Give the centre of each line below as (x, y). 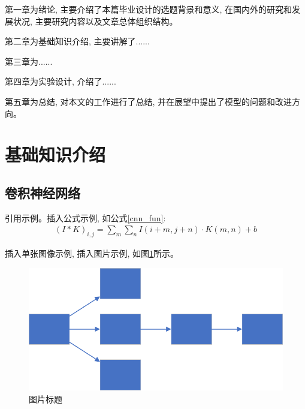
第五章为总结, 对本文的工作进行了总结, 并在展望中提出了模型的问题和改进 (149, 101)
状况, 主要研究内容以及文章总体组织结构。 (95, 21)
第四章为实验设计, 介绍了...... (61, 81)
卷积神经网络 (43, 192)
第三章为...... (29, 61)
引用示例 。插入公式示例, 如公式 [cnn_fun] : (85, 217)
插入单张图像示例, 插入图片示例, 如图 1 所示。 (92, 253)
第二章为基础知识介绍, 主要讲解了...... (77, 41)
